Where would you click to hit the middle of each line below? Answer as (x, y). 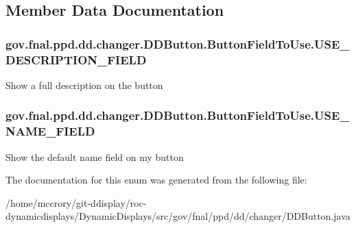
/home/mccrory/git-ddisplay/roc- (76, 202)
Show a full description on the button (84, 85)
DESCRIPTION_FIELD (76, 59)
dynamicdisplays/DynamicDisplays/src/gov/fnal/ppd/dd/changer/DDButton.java (178, 216)
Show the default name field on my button (95, 156)
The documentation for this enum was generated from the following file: (156, 180)
